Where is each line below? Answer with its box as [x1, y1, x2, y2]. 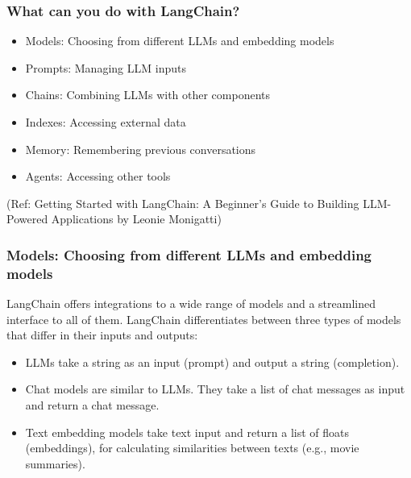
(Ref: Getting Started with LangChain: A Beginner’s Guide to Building [6, 194, 359, 211]
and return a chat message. [25, 397, 160, 414]
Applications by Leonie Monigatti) [51, 210, 222, 227]
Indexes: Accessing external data [25, 114, 186, 130]
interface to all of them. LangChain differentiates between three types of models [6, 310, 401, 327]
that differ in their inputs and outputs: [6, 326, 198, 343]
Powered [6, 210, 48, 227]
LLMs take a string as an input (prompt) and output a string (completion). [25, 353, 400, 370]
